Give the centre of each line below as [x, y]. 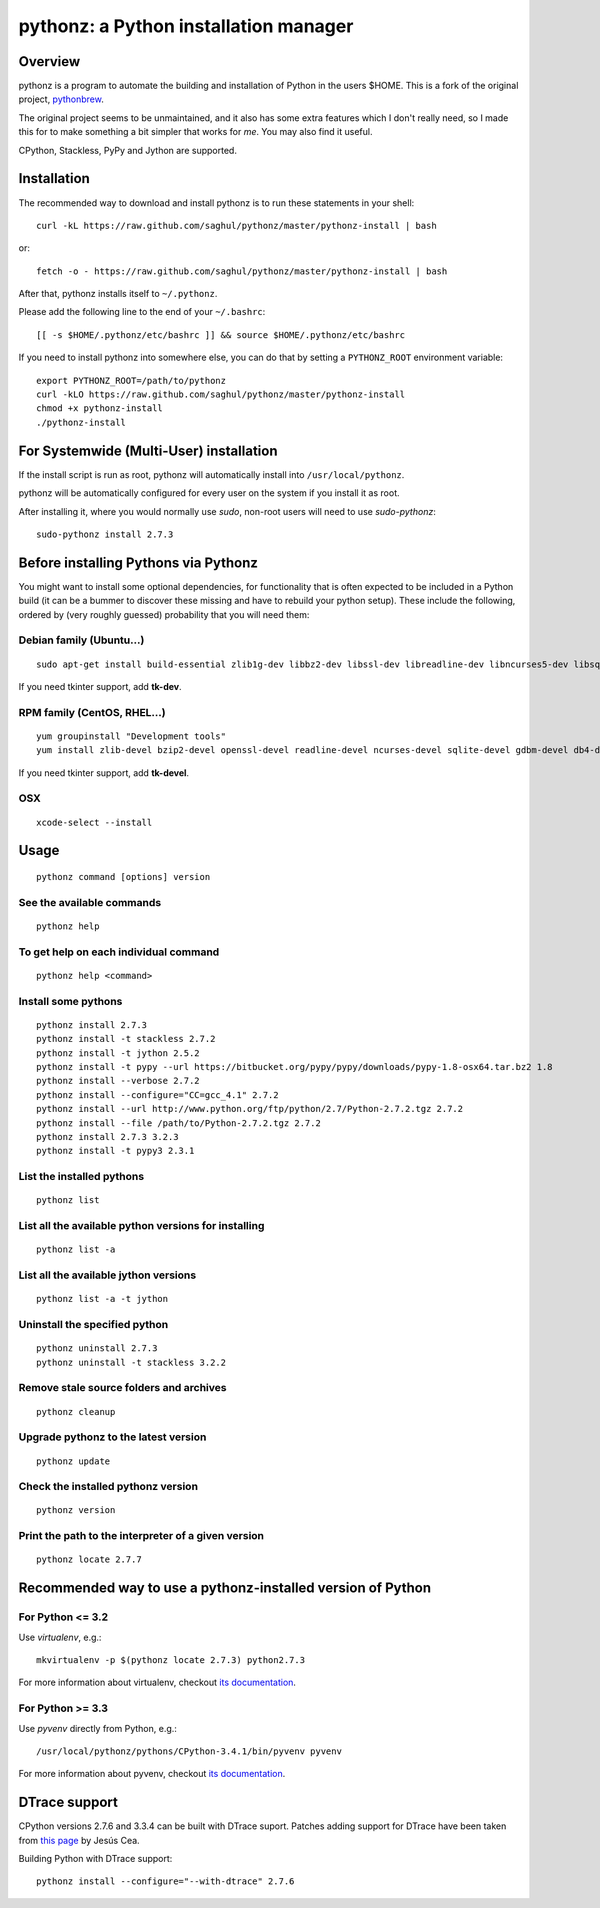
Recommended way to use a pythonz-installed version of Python [225, 1588]
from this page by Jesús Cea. [79, 1840]
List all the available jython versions [107, 1275]
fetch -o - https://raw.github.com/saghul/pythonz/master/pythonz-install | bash [242, 271]
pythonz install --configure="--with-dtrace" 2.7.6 [165, 1881]
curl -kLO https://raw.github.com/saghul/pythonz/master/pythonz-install [221, 394]
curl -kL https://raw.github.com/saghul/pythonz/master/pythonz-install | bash [236, 225]
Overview [49, 61]
